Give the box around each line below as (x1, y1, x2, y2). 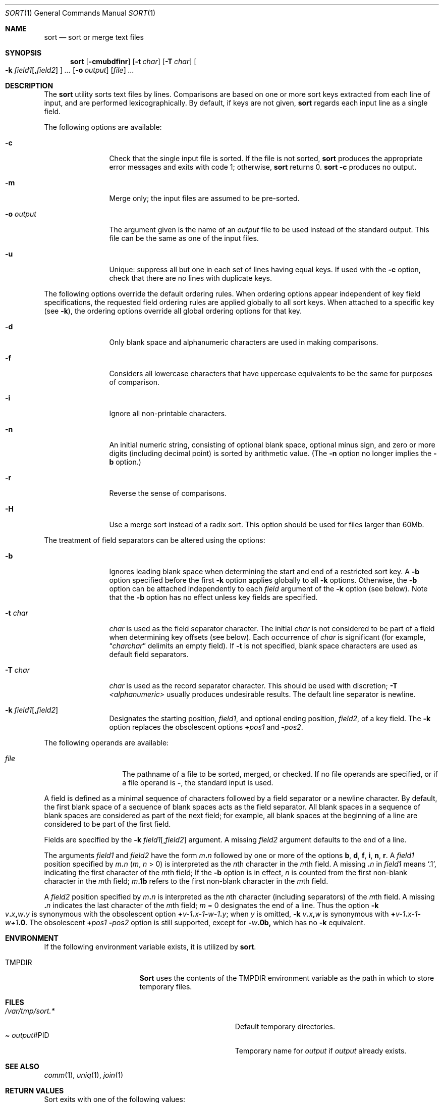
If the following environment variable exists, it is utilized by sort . (44, 942, 256, 951)
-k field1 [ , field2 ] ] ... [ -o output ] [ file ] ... (5, 66, 134, 74)
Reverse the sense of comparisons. (109, 489, 227, 497)
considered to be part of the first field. (44, 820, 171, 828)
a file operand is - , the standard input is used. (122, 778, 273, 787)
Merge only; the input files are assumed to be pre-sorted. (109, 194, 300, 203)
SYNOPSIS (5, 48, 42, 57)
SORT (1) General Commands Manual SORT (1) (5, 9, 156, 17)
